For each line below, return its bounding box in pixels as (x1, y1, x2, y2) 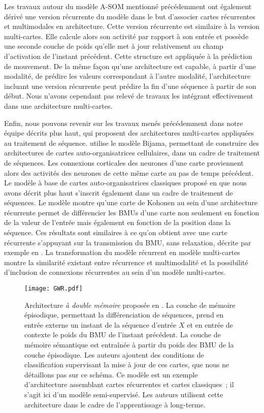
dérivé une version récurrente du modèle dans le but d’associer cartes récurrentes (4, 11, 255, 21)
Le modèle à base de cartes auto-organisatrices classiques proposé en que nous (4, 177, 247, 188)
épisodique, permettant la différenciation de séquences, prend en (24, 309, 224, 320)
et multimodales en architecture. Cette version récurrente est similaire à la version (4, 21, 260, 31)
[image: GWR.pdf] (24, 285, 83, 293)
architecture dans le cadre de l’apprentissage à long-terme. (24, 399, 206, 409)
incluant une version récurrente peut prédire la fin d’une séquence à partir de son (4, 80, 256, 91)
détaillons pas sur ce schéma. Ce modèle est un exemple (24, 369, 198, 379)
